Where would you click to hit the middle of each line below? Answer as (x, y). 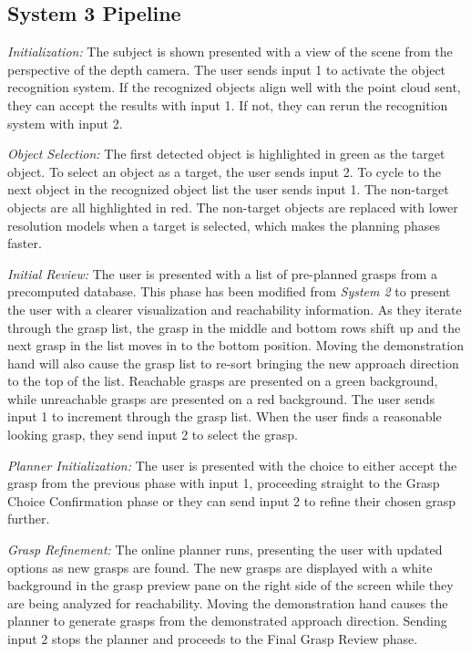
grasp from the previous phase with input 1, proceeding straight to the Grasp (224, 483)
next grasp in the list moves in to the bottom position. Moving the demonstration (235, 345)
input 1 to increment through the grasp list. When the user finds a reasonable (225, 416)
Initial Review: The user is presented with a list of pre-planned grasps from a (222, 273)
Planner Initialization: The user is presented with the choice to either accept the (232, 465)
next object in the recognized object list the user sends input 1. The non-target (228, 189)
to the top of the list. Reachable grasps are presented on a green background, (223, 381)
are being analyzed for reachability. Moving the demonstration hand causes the (228, 602)
